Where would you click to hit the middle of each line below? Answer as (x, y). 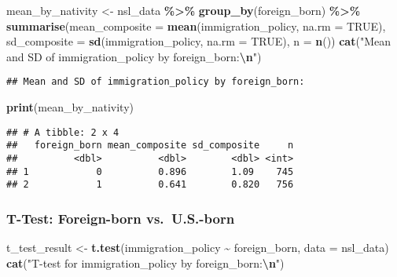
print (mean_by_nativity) (70, 107)
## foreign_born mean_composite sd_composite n (150, 146)
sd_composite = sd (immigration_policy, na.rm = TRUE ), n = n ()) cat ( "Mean (198, 41)
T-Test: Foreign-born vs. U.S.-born (121, 218)
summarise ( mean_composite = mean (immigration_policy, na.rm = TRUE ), (196, 26)
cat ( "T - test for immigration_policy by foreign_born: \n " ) (145, 262)
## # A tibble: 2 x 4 (63, 132)
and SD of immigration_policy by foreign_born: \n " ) (134, 56)
